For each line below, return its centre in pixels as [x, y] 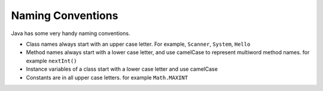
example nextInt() [51, 61]
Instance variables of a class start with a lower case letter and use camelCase [122, 69]
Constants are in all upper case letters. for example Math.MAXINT [107, 77]
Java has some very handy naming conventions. [71, 33]
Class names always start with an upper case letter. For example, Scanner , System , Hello [138, 44]
